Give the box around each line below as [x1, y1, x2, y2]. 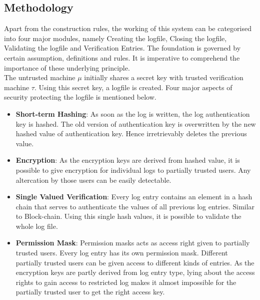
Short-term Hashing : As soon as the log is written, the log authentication [15, 108, 250, 119]
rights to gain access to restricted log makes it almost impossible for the [15, 276, 236, 287]
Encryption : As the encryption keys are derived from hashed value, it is [15, 155, 240, 165]
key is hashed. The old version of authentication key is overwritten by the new [15, 118, 256, 129]
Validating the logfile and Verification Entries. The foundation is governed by [4, 43, 241, 53]
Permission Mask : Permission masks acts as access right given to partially [15, 237, 250, 248]
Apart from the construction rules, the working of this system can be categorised [4, 23, 251, 34]
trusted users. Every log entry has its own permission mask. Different [15, 247, 228, 258]
